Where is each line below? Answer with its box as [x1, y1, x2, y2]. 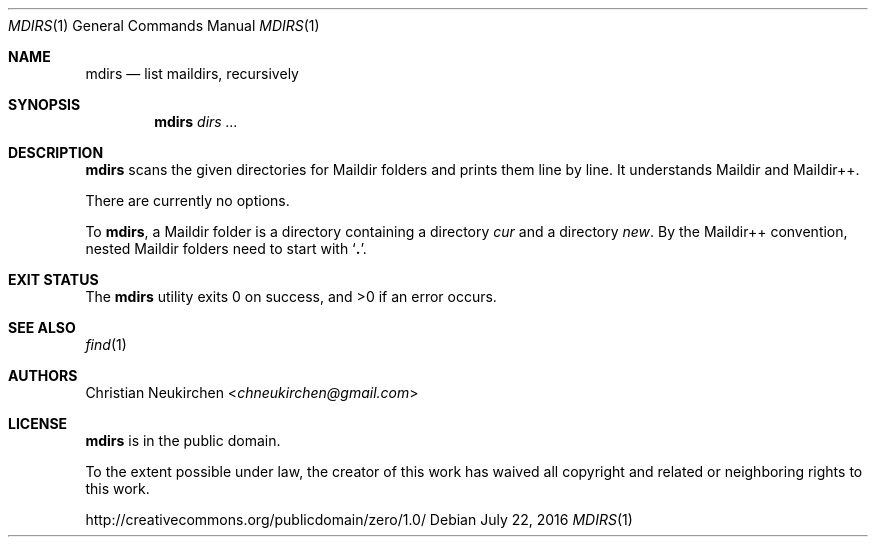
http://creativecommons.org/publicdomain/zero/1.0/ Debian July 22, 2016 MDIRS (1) [85, 511, 633, 528]
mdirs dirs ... [154, 113, 238, 130]
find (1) [85, 336, 127, 353]
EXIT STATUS [8, 271, 99, 288]
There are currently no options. [85, 192, 290, 209]
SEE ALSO [8, 319, 76, 336]
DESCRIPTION [8, 144, 104, 161]
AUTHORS [8, 367, 78, 384]
